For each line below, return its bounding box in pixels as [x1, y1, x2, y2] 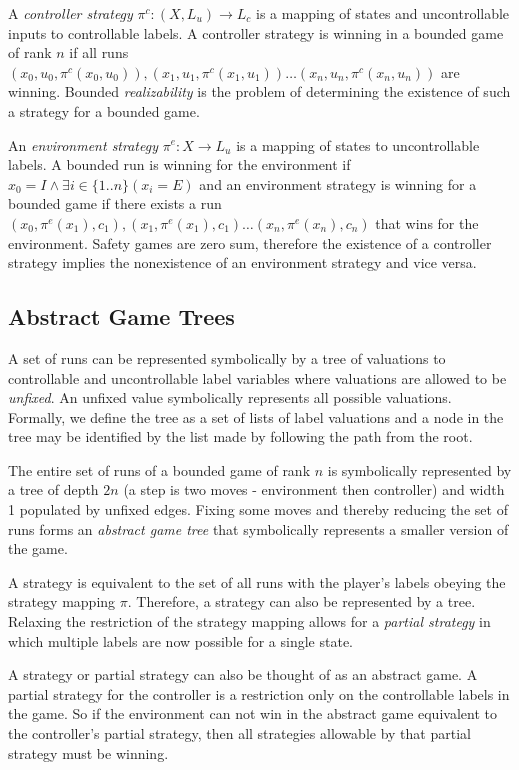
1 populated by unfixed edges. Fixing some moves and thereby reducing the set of [8, 499, 508, 520]
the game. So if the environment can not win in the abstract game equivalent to [8, 703, 497, 724]
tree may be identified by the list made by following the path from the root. [8, 426, 473, 447]
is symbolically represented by [327, 459, 512, 480]
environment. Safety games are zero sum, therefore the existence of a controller [8, 232, 492, 253]
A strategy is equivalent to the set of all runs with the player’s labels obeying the [8, 571, 506, 592]
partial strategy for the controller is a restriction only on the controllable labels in [8, 683, 510, 704]
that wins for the [375, 212, 479, 233]
